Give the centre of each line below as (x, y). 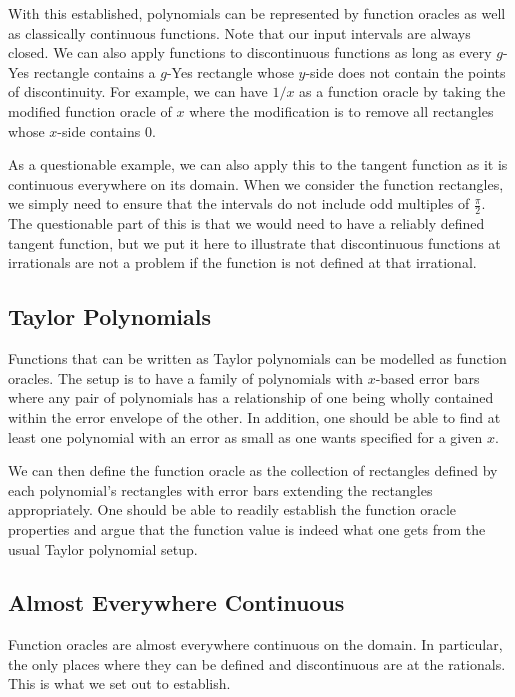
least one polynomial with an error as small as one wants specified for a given (245, 436)
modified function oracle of (90, 110)
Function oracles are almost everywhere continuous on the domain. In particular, (255, 644)
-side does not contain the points (405, 71)
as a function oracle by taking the (402, 91)
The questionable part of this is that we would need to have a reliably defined (246, 223)
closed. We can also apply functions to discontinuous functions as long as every (250, 52)
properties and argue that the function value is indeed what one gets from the (247, 528)
